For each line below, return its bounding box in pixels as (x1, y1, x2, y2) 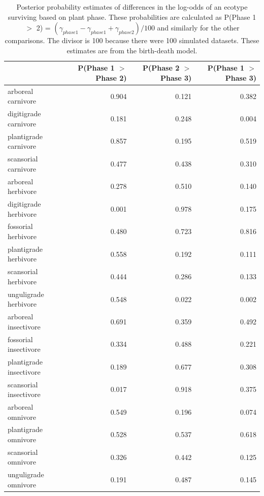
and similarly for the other (157, 22, 240, 33)
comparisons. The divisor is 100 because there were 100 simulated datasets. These (5, 35, 259, 46)
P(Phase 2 (143, 62, 180, 73)
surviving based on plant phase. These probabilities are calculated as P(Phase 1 (8, 11, 256, 22)
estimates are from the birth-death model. (67, 45, 197, 55)
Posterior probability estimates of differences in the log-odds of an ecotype (16, 2, 248, 12)
